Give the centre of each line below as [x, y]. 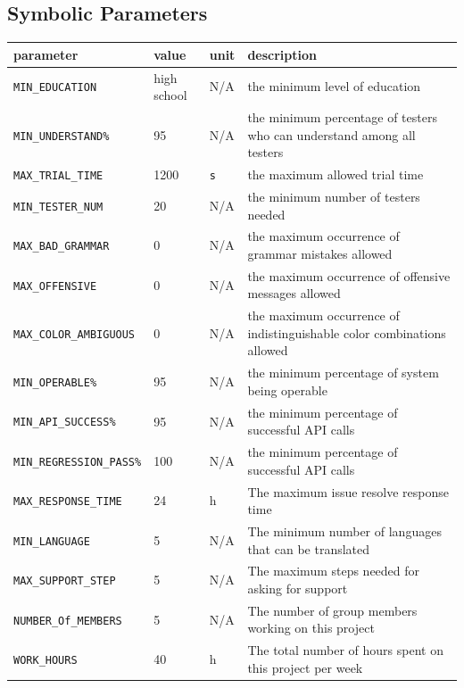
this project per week [305, 667]
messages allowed [294, 293]
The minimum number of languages [344, 531]
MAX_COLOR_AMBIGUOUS [75, 334]
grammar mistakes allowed [320, 253]
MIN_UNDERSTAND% [62, 136]
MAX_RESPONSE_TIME [68, 502]
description [282, 54]
